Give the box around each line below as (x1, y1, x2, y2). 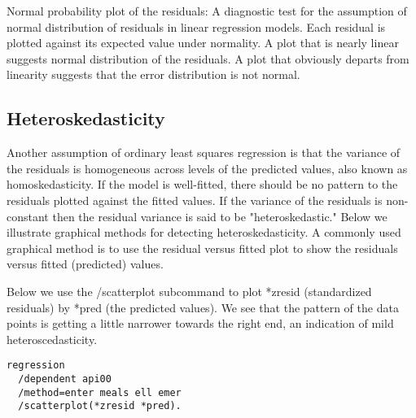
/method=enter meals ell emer (18, 386, 182, 398)
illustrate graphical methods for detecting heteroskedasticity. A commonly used (7, 224, 401, 241)
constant (7, 207, 49, 224)
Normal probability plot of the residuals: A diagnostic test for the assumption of (7, 2, 407, 19)
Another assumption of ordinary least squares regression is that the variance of (7, 144, 401, 161)
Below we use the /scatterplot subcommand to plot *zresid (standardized (7, 282, 372, 299)
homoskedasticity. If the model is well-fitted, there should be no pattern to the (7, 176, 398, 193)
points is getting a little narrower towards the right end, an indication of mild (7, 315, 394, 332)
